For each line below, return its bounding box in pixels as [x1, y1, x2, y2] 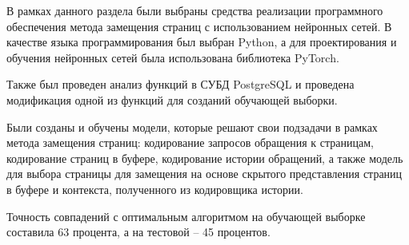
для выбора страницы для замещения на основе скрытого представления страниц [6, 165, 403, 182]
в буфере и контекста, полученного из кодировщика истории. [6, 180, 303, 197]
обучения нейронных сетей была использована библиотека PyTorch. [6, 49, 339, 65]
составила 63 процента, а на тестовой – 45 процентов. [6, 223, 271, 240]
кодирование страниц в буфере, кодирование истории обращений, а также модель [6, 149, 403, 166]
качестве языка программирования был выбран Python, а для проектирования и [6, 34, 397, 50]
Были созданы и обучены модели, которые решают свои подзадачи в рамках [6, 118, 378, 135]
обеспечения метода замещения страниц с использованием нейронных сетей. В [6, 18, 392, 34]
